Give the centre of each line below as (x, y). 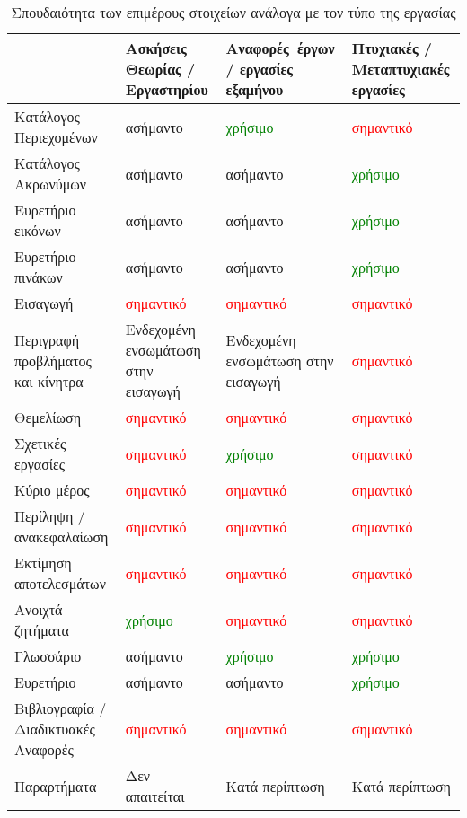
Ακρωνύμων (51, 184)
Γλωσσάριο (48, 656)
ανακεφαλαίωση (62, 537)
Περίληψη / (50, 516)
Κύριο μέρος (52, 490)
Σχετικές (40, 443)
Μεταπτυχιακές (401, 69)
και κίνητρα (49, 381)
